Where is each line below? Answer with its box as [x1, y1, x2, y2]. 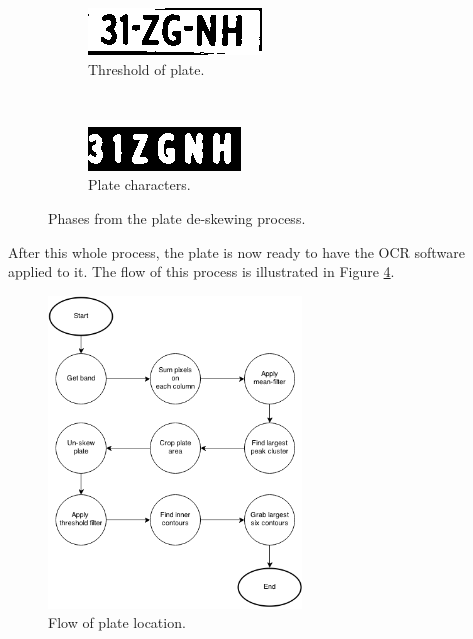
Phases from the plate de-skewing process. [48, 207, 306, 228]
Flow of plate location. [48, 612, 186, 633]
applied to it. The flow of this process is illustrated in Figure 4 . [8, 261, 395, 282]
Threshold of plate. [88, 58, 205, 79]
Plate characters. [88, 174, 191, 195]
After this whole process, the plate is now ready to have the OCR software [8, 241, 465, 262]
